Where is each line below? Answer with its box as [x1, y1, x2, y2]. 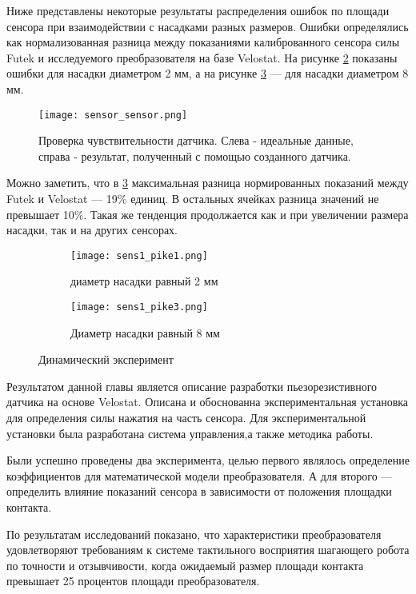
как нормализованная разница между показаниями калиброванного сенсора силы [6, 34, 400, 50]
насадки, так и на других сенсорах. [6, 221, 178, 238]
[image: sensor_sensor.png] [38, 109, 188, 121]
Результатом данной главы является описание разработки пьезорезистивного [6, 377, 378, 394]
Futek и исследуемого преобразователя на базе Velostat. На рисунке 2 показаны [6, 49, 398, 66]
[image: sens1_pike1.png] [70, 249, 208, 261]
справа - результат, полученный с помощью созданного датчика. [38, 147, 351, 164]
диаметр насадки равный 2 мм [70, 273, 218, 289]
